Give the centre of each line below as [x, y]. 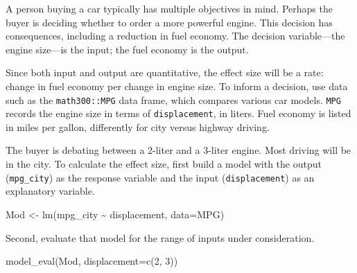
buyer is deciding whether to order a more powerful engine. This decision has [169, 22]
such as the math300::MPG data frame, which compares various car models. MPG [173, 99]
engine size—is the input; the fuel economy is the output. [127, 49]
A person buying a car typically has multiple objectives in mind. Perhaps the [169, 8]
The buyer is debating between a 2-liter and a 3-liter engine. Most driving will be [178, 150]
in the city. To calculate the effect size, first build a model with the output [164, 164]
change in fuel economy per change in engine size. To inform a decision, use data [177, 86]
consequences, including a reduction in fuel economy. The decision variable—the [175, 36]
